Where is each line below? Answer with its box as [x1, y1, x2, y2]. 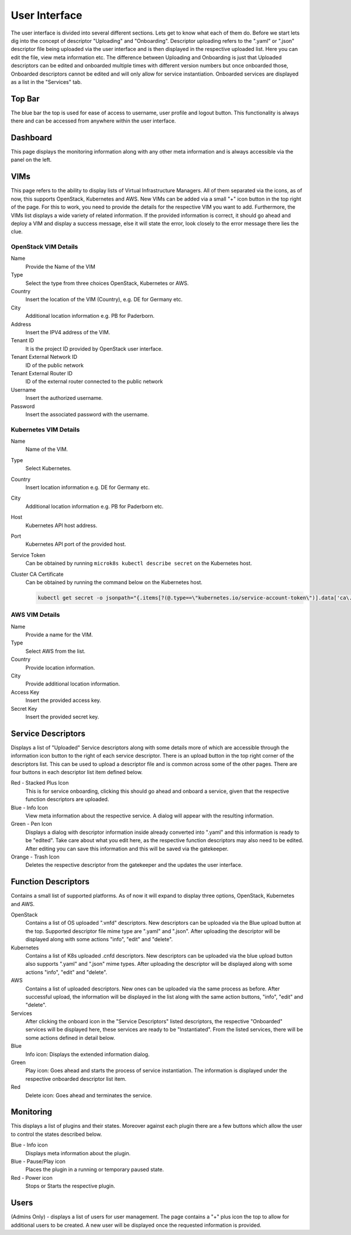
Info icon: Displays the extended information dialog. [25, 1050, 150, 1058]
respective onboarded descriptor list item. [25, 1075, 127, 1082]
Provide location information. [25, 664, 95, 671]
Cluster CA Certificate [11, 571, 64, 578]
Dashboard [11, 133, 52, 142]
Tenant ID [11, 337, 35, 344]
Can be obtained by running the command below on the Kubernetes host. [25, 578, 203, 586]
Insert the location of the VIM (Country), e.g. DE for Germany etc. [25, 296, 183, 303]
